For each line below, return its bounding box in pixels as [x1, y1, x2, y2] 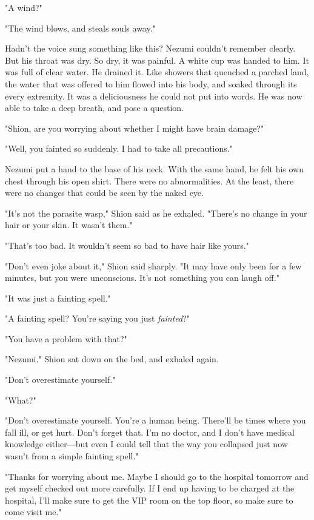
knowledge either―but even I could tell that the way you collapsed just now [5, 437, 288, 450]
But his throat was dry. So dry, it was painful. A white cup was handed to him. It [5, 53, 309, 66]
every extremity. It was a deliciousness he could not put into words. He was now [5, 89, 302, 102]
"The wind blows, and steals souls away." [5, 21, 156, 34]
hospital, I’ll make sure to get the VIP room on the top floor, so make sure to [5, 493, 293, 506]
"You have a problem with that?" [5, 332, 127, 345]
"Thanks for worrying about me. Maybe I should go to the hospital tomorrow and [5, 470, 309, 482]
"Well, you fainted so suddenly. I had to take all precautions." [5, 142, 233, 155]
